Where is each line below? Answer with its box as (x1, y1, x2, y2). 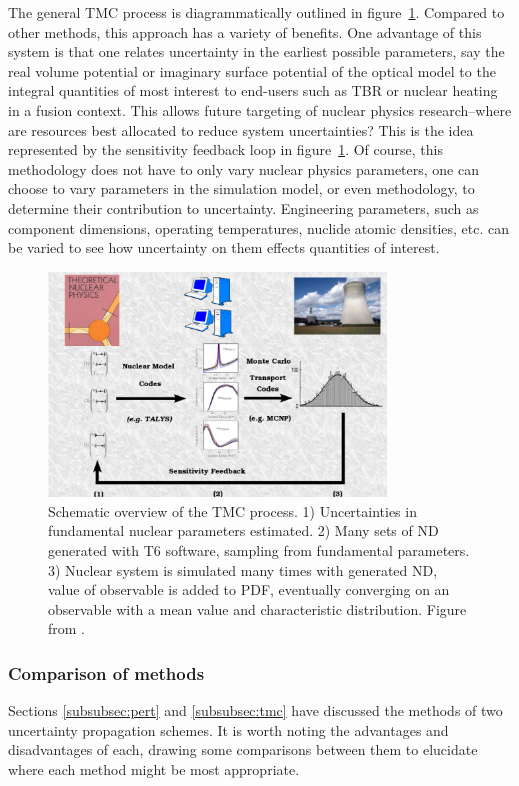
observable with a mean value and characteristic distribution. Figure (48, 598, 467, 619)
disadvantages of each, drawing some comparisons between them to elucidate (8, 739, 478, 760)
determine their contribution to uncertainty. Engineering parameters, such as (8, 197, 479, 218)
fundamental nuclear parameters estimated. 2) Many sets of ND (48, 520, 439, 541)
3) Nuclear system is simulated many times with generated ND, (48, 559, 438, 580)
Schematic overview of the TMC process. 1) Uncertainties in (48, 500, 417, 521)
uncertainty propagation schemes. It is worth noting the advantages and (8, 719, 449, 740)
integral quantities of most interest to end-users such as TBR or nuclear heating (8, 80, 498, 101)
